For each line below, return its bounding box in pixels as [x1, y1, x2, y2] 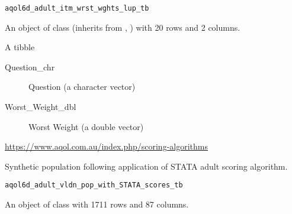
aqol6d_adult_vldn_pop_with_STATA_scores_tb [5, 181, 183, 190]
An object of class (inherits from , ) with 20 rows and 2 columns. [5, 21, 240, 33]
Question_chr [5, 60, 55, 73]
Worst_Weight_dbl [5, 100, 76, 113]
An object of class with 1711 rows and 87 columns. [5, 198, 189, 210]
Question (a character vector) [28, 80, 136, 93]
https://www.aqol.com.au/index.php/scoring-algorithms [5, 140, 208, 153]
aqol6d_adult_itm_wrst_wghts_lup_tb [5, 4, 149, 12]
